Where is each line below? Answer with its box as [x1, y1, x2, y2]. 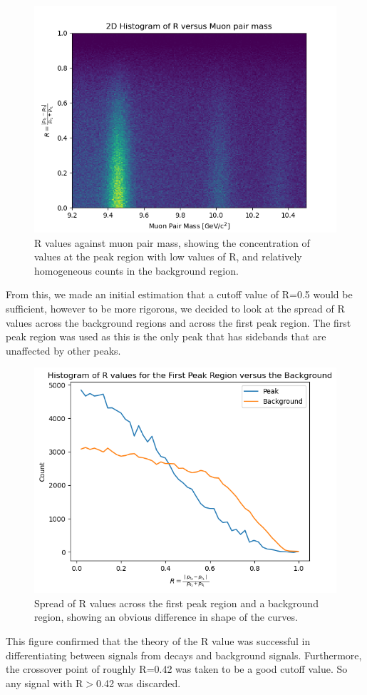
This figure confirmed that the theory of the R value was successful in [6, 633, 311, 648]
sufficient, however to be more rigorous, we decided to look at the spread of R [6, 300, 345, 315]
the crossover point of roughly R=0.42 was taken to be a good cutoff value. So [6, 661, 348, 676]
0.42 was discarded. [96, 675, 181, 690]
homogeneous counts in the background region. [34, 263, 239, 278]
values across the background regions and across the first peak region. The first [6, 315, 351, 330]
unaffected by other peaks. [6, 343, 121, 357]
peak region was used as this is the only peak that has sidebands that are [6, 329, 326, 344]
